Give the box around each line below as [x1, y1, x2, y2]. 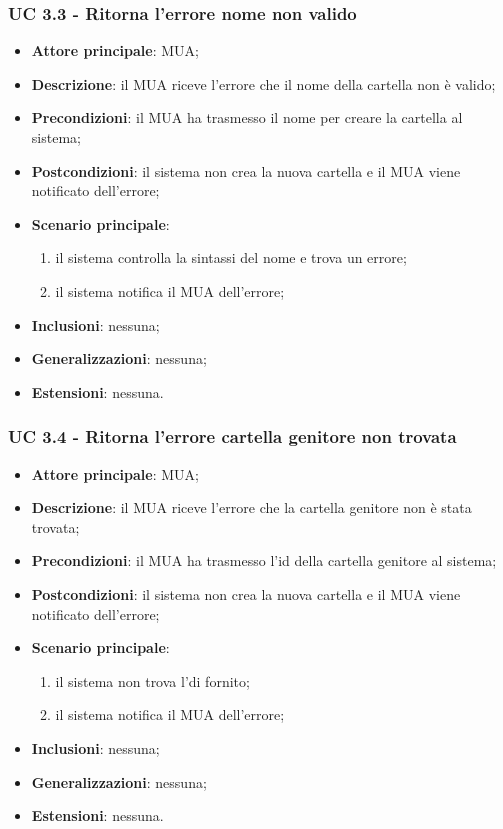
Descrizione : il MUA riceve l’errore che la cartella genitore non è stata [31, 497, 472, 518]
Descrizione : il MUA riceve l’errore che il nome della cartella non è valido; [31, 73, 496, 94]
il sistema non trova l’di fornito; [55, 670, 250, 691]
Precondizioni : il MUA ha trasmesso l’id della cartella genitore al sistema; [31, 550, 497, 571]
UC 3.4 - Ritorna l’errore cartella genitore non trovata [8, 424, 457, 449]
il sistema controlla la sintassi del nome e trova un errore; [55, 247, 407, 268]
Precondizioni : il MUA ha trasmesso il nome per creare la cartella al [31, 107, 463, 128]
